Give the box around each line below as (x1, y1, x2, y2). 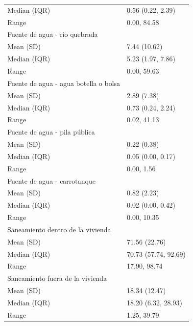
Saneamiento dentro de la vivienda (7, 224, 111, 234)
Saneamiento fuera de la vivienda (7, 273, 107, 283)
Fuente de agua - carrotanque (7, 175, 96, 186)
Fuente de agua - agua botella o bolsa (7, 78, 121, 88)
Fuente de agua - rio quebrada (7, 29, 98, 39)
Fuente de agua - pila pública (7, 127, 95, 137)
